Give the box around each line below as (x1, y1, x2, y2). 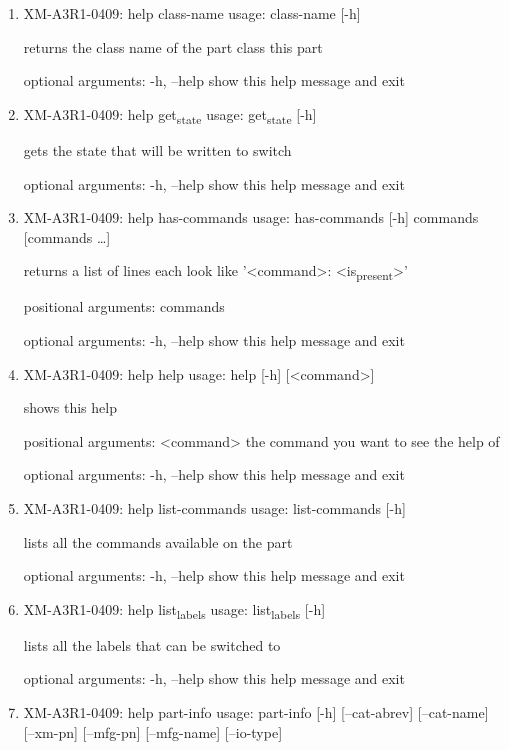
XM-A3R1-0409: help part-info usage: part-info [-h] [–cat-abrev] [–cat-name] (23, 702, 489, 723)
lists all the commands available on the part (23, 531, 293, 552)
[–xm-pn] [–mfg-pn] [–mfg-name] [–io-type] (23, 721, 283, 742)
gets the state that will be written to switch (23, 139, 292, 160)
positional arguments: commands (23, 296, 225, 317)
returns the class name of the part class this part (23, 36, 323, 57)
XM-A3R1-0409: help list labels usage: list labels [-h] (23, 598, 326, 622)
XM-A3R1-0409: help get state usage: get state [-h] (23, 103, 317, 127)
